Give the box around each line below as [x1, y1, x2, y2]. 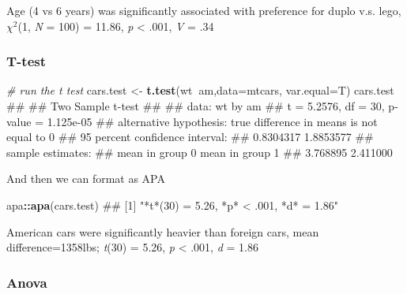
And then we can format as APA [6, 170, 165, 187]
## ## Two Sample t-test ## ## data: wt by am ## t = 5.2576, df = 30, [6, 98, 385, 114]
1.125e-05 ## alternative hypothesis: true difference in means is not [47, 113, 378, 129]
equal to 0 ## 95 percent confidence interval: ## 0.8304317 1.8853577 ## [6, 128, 374, 145]
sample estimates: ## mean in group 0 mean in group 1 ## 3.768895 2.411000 [6, 143, 393, 160]
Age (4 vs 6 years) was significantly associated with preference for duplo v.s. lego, [6, 2, 401, 18]
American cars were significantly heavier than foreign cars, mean [6, 223, 319, 240]
